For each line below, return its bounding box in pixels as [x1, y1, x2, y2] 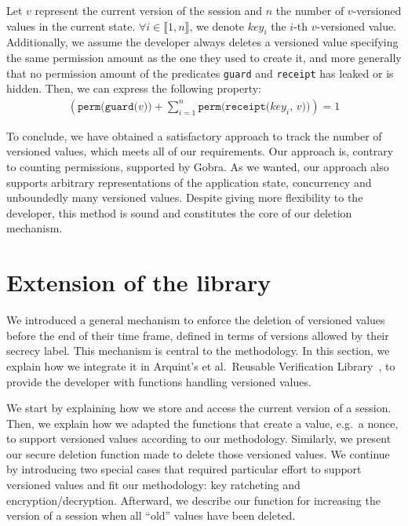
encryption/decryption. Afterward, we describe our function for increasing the [6, 491, 381, 508]
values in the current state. [6, 17, 136, 34]
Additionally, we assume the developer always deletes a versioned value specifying [6, 34, 399, 50]
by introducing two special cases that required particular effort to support [6, 461, 362, 477]
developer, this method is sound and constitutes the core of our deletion [6, 204, 352, 221]
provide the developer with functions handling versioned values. [6, 373, 311, 389]
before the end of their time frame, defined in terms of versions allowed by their [6, 327, 389, 343]
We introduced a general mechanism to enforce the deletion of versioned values [6, 312, 385, 328]
